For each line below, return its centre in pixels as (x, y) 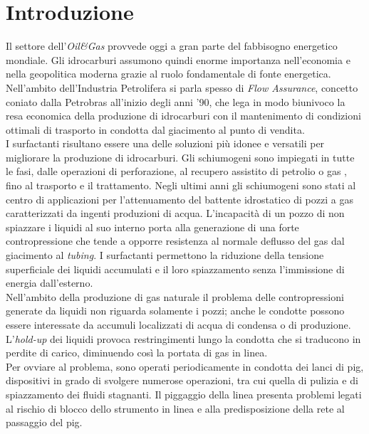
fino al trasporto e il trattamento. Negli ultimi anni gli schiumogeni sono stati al (181, 185)
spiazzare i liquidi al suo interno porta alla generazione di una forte (152, 227)
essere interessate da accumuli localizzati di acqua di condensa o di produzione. (178, 324)
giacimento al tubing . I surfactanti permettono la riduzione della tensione (165, 255)
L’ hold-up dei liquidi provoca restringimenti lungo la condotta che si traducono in (183, 338)
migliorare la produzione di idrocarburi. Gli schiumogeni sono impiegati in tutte (180, 157)
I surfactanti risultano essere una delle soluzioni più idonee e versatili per (165, 143)
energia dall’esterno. (50, 283)
